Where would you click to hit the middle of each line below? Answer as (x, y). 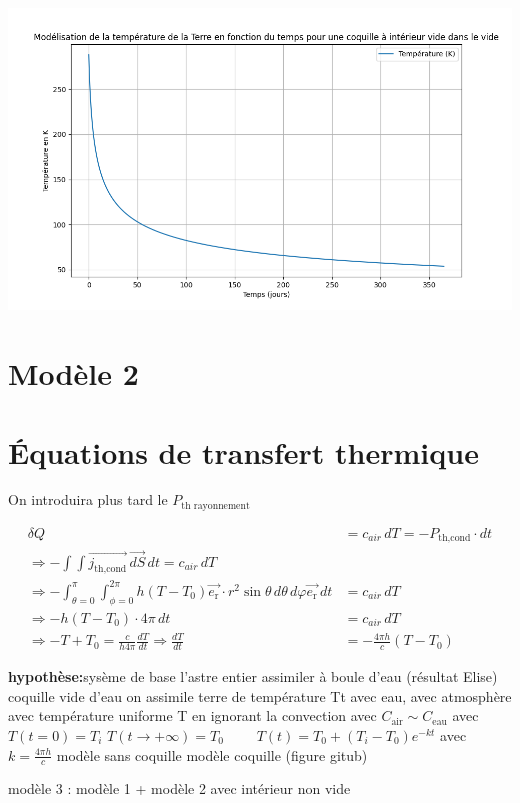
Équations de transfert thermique (243, 451)
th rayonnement (215, 505)
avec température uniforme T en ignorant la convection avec (192, 715)
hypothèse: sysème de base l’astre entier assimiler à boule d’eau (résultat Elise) (253, 676)
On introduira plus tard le (88, 499)
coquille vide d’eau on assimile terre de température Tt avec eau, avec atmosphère (260, 695)
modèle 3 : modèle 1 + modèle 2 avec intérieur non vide (179, 788)
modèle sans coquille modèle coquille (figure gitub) (212, 754)
